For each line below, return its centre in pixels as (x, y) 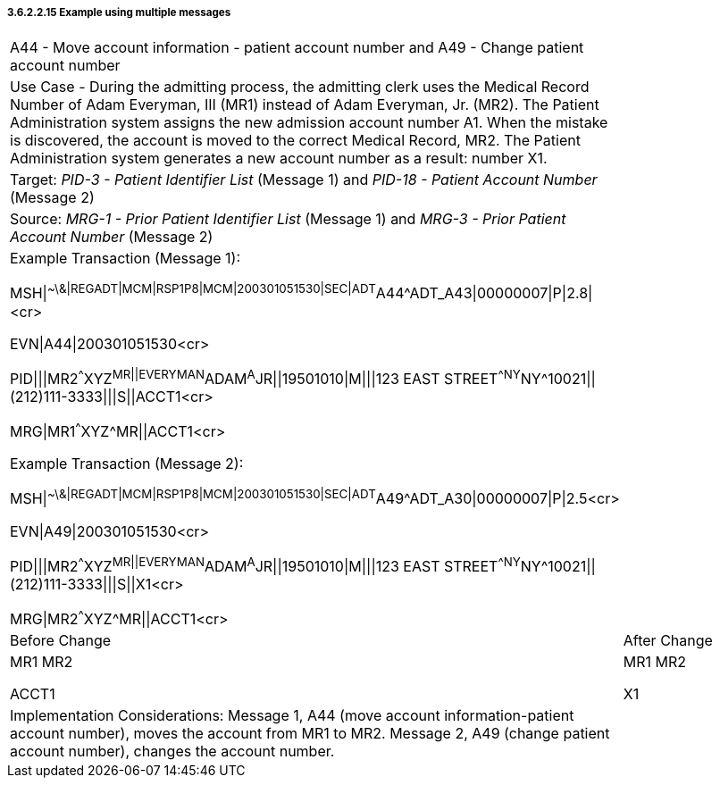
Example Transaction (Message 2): (127, 464)
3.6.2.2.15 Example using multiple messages (119, 13)
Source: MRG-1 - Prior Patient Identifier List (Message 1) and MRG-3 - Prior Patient (288, 219)
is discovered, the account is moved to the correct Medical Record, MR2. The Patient (295, 141)
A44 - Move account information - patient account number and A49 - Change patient (297, 48)
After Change (668, 641)
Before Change (61, 641)
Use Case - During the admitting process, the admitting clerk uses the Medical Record (300, 87)
